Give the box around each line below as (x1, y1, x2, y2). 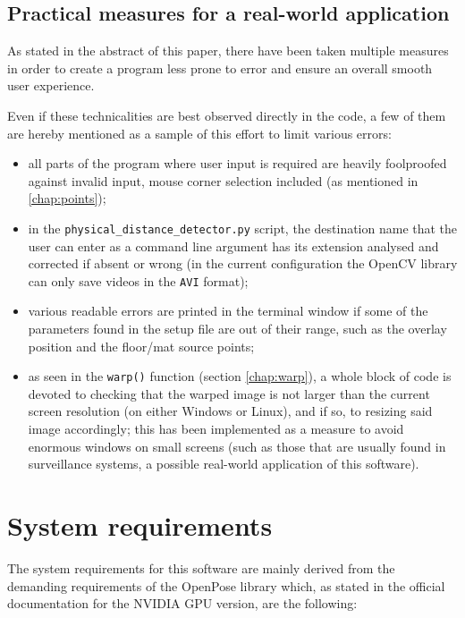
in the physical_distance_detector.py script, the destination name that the (28, 218, 458, 237)
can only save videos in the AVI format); (28, 271, 249, 290)
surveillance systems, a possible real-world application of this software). (28, 454, 419, 473)
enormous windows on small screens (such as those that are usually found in (28, 436, 446, 455)
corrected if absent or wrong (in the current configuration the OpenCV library (28, 254, 458, 273)
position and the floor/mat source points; (28, 336, 255, 355)
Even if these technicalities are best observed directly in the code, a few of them (7, 106, 446, 124)
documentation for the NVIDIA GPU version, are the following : (7, 594, 358, 613)
